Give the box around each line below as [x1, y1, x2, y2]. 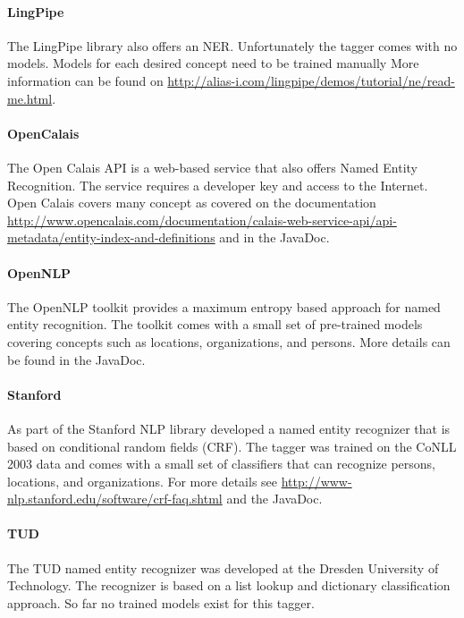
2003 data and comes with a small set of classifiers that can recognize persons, [7, 454, 435, 473]
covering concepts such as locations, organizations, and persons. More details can [7, 332, 451, 351]
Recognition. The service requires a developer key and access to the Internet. [7, 175, 428, 194]
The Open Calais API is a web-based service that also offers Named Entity [7, 157, 418, 176]
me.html [7, 89, 53, 107]
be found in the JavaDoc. [7, 350, 146, 368]
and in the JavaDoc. [219, 228, 330, 247]
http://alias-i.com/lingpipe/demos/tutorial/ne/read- [167, 71, 455, 89]
